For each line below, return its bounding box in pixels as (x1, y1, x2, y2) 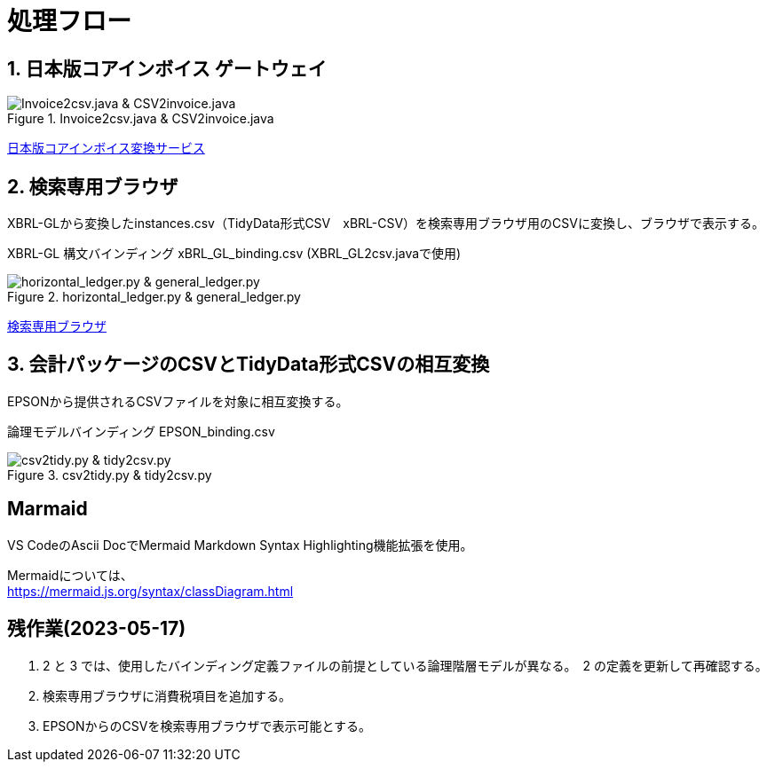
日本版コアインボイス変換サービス (7, 140, 205, 156)
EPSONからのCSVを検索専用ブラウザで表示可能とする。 (43, 718, 372, 734)
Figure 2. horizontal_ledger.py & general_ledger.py (7, 289, 301, 305)
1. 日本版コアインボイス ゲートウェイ (7, 57, 327, 80)
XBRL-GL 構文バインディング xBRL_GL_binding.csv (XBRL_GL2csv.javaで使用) (7, 246, 462, 262)
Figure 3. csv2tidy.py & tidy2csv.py (7, 467, 212, 483)
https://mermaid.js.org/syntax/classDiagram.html (7, 583, 294, 599)
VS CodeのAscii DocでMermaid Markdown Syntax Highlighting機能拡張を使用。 (7, 537, 473, 553)
